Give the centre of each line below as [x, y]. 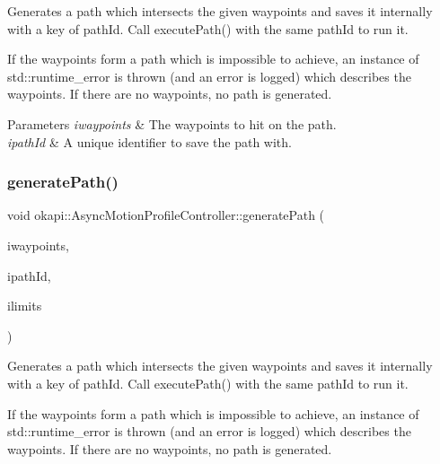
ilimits [25, 306]
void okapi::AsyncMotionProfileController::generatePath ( [166, 215]
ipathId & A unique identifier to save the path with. [150, 141]
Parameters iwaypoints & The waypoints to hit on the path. [172, 123]
